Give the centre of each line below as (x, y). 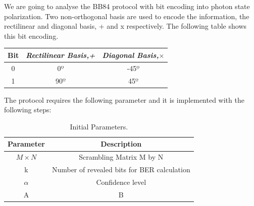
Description (121, 144)
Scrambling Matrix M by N (121, 157)
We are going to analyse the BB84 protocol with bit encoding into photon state (127, 6)
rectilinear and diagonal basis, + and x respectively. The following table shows (125, 26)
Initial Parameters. (99, 126)
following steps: (28, 110)
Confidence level (121, 182)
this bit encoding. (31, 36)
